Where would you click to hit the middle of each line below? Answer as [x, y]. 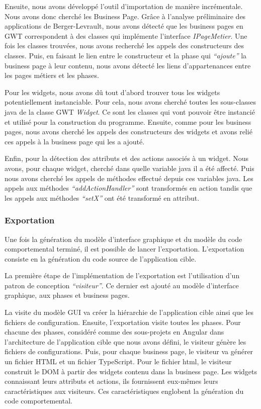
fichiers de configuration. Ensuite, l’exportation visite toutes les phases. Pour [123, 322]
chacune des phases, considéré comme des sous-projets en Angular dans [114, 332]
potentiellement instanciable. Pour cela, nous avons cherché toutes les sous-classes [130, 102]
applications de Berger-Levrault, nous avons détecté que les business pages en [124, 26]
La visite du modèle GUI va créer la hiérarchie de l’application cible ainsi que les [129, 312]
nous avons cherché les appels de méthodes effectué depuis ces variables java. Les [129, 178]
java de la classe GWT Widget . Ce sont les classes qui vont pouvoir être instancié [130, 111]
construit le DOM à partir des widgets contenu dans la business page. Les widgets [131, 371]
